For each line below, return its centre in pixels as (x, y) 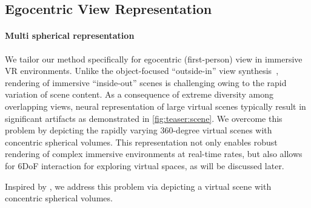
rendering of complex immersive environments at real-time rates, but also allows (154, 154)
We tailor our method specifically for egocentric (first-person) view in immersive (154, 59)
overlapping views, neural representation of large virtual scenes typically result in (155, 106)
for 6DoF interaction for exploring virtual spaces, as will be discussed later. (145, 165)
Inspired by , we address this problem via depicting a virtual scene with (138, 186)
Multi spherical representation (70, 35)
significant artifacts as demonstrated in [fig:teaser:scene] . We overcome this (144, 118)
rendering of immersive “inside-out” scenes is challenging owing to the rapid (146, 82)
